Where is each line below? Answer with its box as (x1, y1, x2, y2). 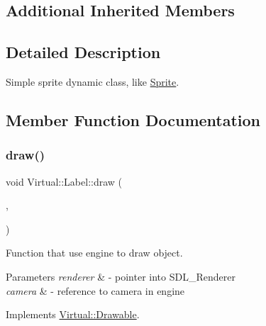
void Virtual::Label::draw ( (6, 174, 123, 189)
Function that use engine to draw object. (6, 245, 183, 260)
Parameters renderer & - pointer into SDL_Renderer (6, 269, 235, 283)
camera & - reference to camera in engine (6, 283, 185, 298)
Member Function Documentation (6, 108, 261, 130)
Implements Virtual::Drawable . (6, 307, 140, 322)
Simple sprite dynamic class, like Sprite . (6, 74, 179, 89)
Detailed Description (6, 41, 161, 63)
